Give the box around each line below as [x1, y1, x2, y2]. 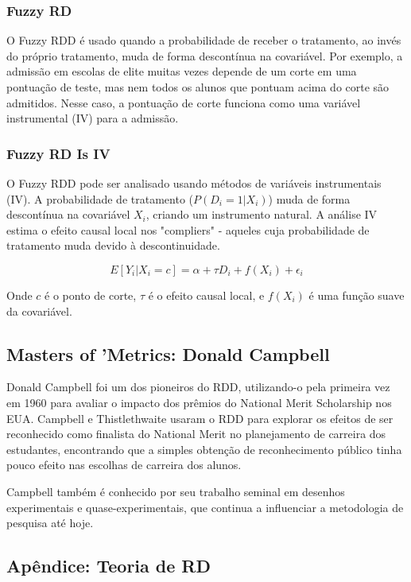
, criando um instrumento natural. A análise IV [145, 206, 378, 223]
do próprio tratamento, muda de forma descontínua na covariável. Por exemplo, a [6, 47, 403, 64]
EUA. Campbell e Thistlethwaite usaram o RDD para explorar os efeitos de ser [6, 409, 394, 426]
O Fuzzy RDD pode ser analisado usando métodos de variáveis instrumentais [6, 175, 382, 191]
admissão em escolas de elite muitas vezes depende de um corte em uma [6, 63, 357, 80]
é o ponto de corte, [45, 286, 137, 303]
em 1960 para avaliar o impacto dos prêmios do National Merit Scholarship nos [6, 394, 392, 410]
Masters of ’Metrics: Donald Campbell [6, 341, 330, 366]
